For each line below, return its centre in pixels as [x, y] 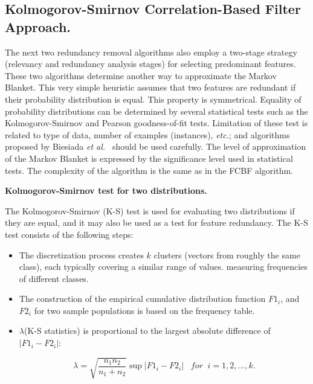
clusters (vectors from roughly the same [227, 254]
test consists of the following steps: [69, 234]
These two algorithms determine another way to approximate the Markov [141, 75]
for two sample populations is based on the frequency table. [144, 310]
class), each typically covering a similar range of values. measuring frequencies [163, 267]
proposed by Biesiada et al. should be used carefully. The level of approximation [156, 146]
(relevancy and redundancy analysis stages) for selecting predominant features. [150, 64]
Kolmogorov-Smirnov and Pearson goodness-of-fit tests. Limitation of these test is [156, 123]
